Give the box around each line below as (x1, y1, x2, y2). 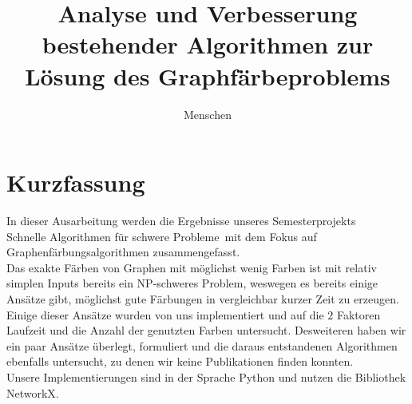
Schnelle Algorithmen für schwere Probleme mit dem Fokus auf (6, 228, 317, 244)
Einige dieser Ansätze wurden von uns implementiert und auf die (6, 306, 324, 323)
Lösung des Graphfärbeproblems (25, 59, 390, 92)
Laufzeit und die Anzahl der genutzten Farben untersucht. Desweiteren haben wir (6, 322, 406, 339)
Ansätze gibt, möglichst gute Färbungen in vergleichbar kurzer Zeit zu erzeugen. (6, 291, 399, 307)
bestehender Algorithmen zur (42, 28, 374, 61)
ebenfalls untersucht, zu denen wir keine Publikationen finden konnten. (6, 353, 354, 370)
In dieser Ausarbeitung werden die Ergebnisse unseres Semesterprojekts (6, 212, 356, 229)
